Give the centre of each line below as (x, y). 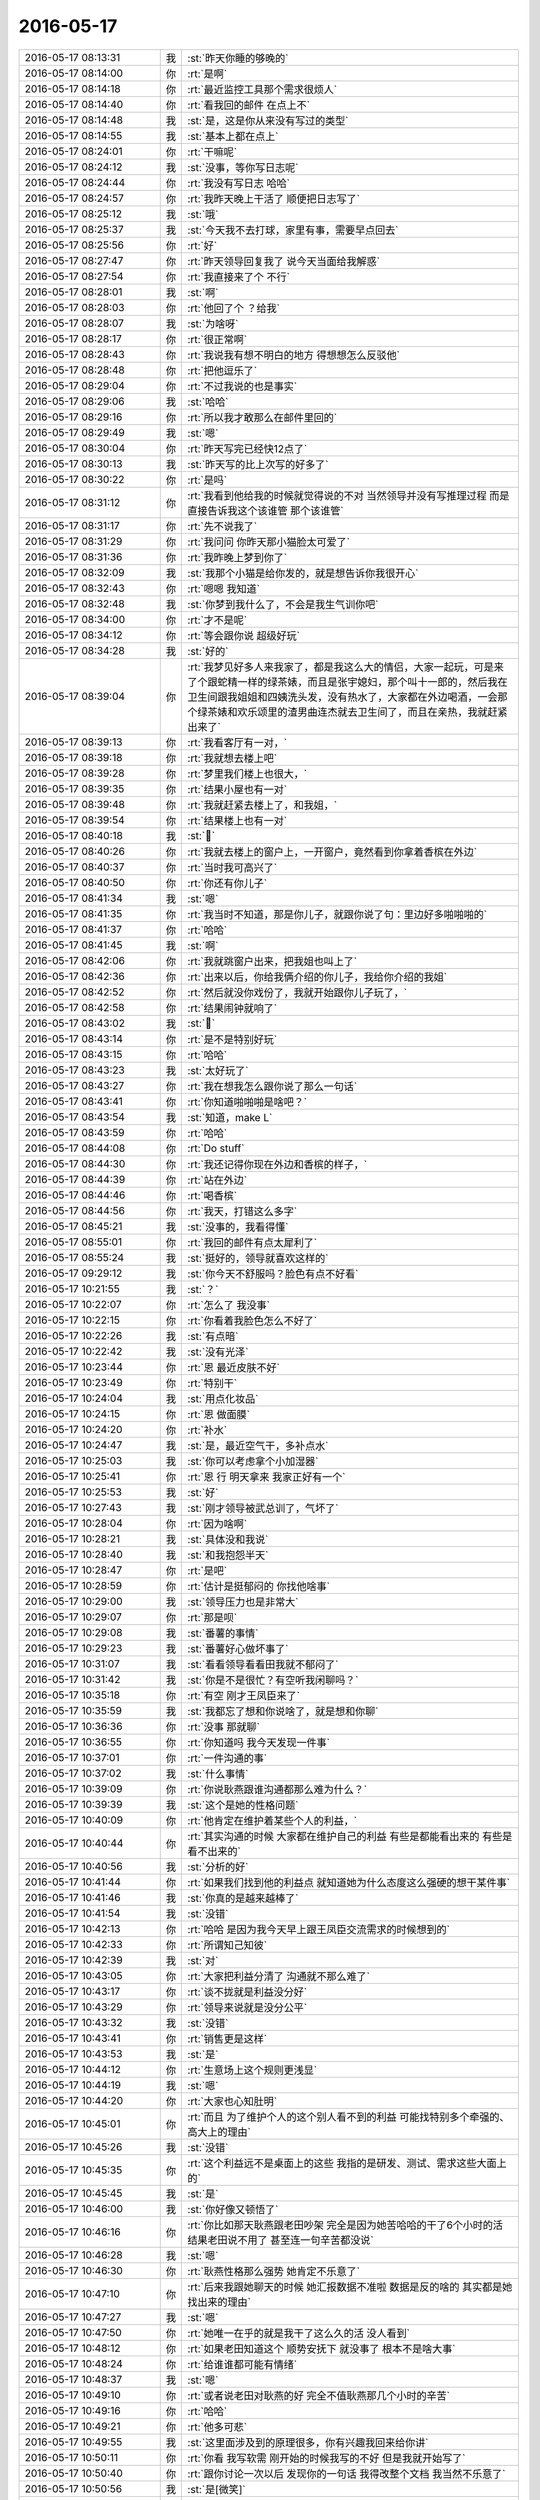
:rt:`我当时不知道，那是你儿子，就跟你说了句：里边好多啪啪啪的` (337, 914)
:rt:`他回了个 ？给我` (233, 308)
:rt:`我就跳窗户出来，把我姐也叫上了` (272, 961)
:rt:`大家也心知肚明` (232, 2101)
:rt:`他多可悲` (217, 2427)
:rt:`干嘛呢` (212, 152)
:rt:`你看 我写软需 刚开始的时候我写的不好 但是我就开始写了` (326, 2458)
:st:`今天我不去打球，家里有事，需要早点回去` (293, 230)
